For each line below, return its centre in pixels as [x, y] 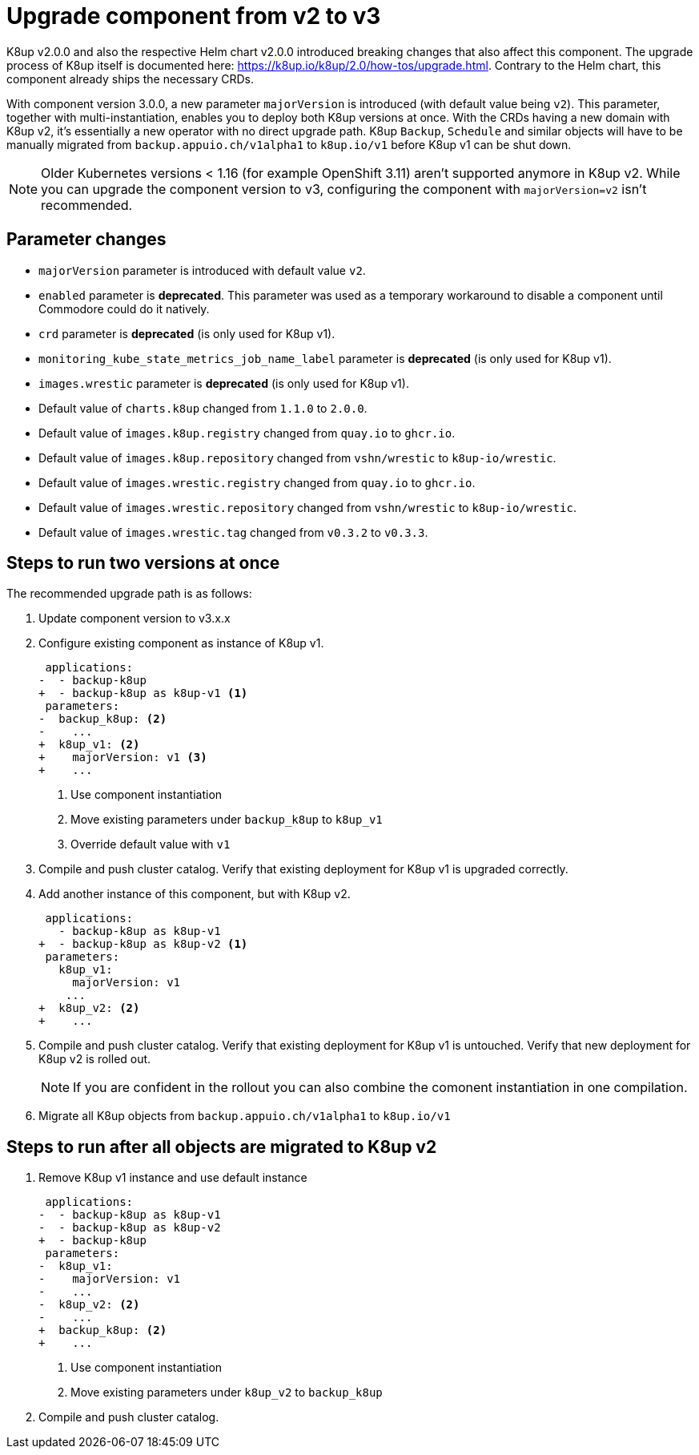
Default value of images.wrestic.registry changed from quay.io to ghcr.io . [257, 482]
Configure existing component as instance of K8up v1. [181, 643]
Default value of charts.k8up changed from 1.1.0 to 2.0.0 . [203, 408]
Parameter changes [86, 240]
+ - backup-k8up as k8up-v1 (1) [143, 693]
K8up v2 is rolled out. [95, 1059]
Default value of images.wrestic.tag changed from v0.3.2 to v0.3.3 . [233, 532]
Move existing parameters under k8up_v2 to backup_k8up [227, 1393]
